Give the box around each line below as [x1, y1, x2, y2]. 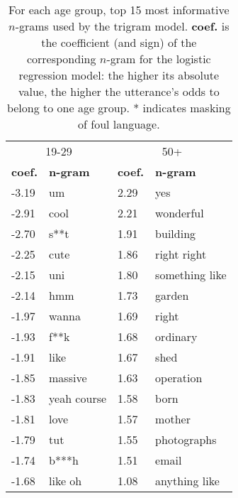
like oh [49, 472, 82, 489]
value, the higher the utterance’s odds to [18, 83, 220, 99]
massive [49, 369, 87, 386]
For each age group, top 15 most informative [8, 1, 229, 18]
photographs [155, 431, 217, 448]
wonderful [155, 205, 204, 221]
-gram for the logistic [106, 50, 211, 67]
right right [155, 246, 207, 262]
